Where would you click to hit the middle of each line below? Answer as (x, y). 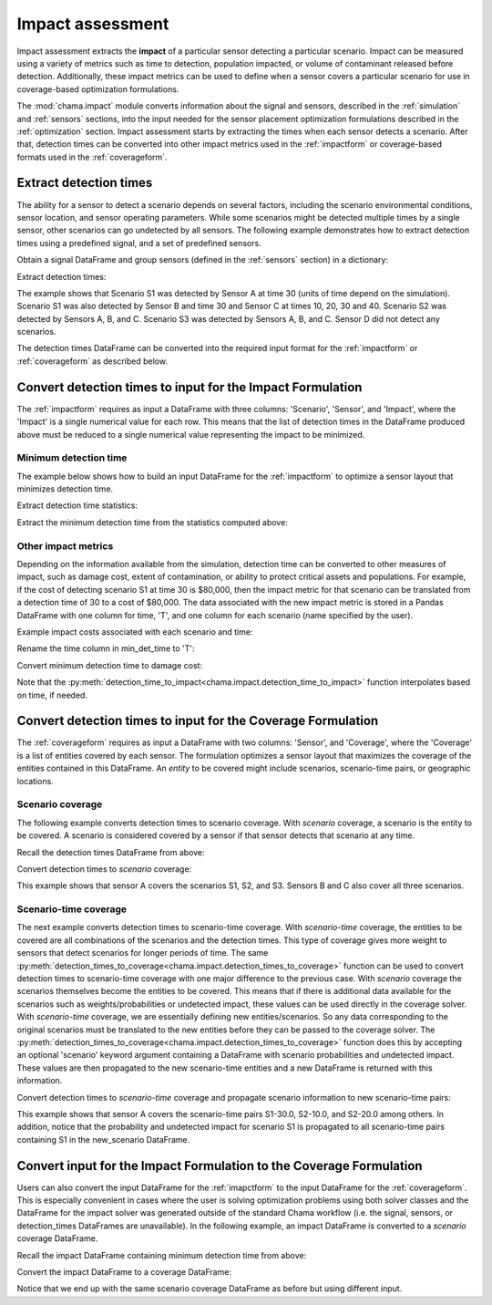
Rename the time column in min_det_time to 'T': (106, 648)
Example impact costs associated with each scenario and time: (135, 632)
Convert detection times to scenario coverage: (104, 869)
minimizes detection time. (65, 489)
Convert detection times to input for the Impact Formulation (190, 387)
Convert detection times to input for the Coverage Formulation (198, 721)
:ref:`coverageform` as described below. (92, 361)
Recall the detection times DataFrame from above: (111, 852)
